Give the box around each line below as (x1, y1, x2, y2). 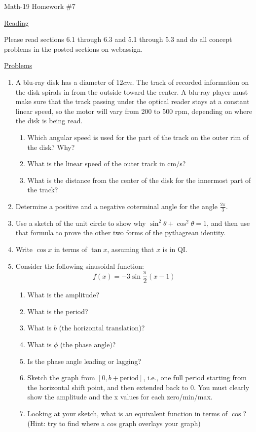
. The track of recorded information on (132, 76, 249, 87)
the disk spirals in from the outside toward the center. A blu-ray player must (15, 86, 248, 97)
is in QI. (162, 244, 187, 254)
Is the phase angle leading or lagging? (27, 356, 142, 366)
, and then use (207, 217, 250, 228)
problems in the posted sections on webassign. (4, 43, 143, 54)
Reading (4, 17, 29, 28)
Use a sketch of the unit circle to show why (15, 217, 146, 228)
